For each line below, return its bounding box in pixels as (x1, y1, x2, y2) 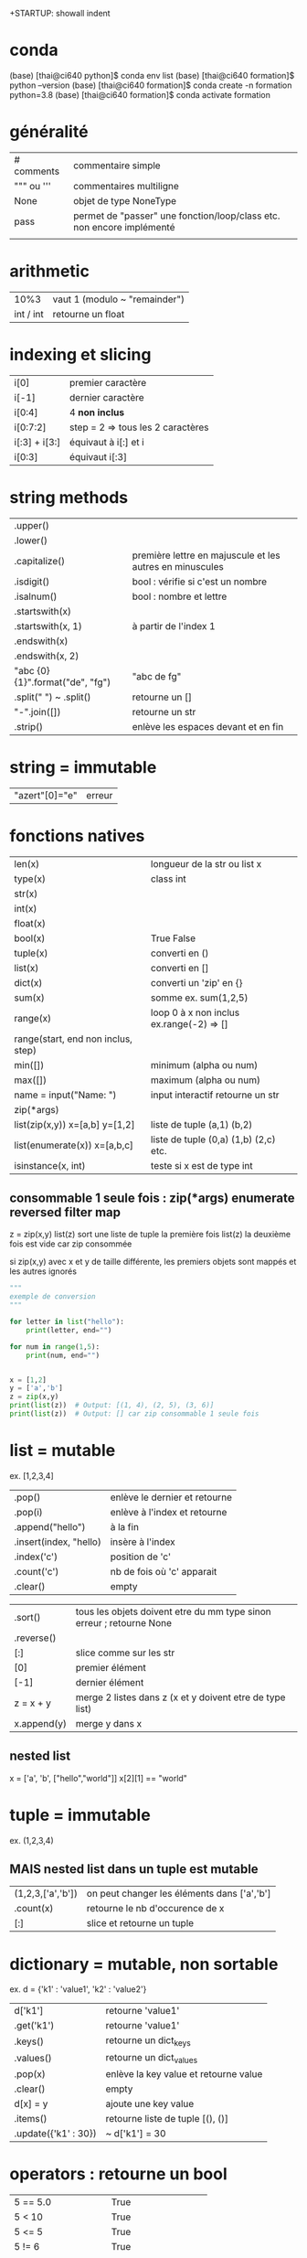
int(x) (14, 902, 37, 915)
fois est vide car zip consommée (9, 1238, 132, 1249)
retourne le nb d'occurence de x (86, 1902, 225, 1915)
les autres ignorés (9, 1266, 78, 1277)
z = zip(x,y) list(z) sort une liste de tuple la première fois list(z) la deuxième (9, 1229, 291, 1240)
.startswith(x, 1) (14, 619, 82, 632)
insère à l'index (110, 1536, 175, 1548)
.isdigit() (14, 575, 50, 588)
